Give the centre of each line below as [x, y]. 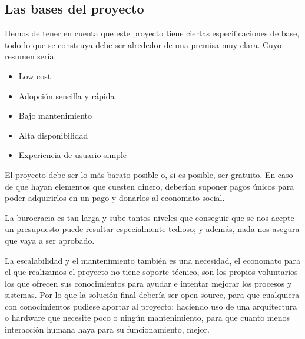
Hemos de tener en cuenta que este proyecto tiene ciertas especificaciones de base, [152, 33]
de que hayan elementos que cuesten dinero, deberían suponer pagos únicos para [150, 186]
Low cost [35, 75]
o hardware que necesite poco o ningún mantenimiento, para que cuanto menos [147, 318]
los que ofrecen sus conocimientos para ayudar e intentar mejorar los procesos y [148, 283]
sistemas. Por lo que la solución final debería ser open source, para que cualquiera [152, 295]
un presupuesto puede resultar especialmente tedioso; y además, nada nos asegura [152, 229]
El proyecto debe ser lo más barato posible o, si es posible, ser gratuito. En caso [149, 174]
